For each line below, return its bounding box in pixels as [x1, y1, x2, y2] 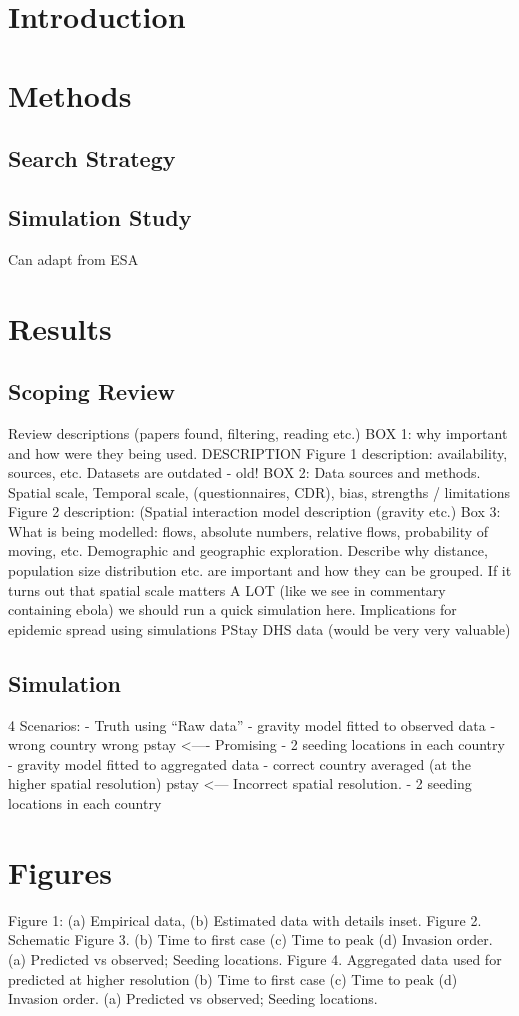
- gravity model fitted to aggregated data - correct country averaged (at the [8, 753, 471, 774]
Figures [8, 851, 112, 892]
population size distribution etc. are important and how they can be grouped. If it [8, 560, 512, 581]
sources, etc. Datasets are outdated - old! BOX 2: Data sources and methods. [8, 462, 481, 483]
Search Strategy [8, 143, 176, 174]
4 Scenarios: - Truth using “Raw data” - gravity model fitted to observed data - [8, 714, 496, 735]
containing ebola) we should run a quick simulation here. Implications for [8, 599, 457, 620]
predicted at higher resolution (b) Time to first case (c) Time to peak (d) [8, 968, 458, 989]
